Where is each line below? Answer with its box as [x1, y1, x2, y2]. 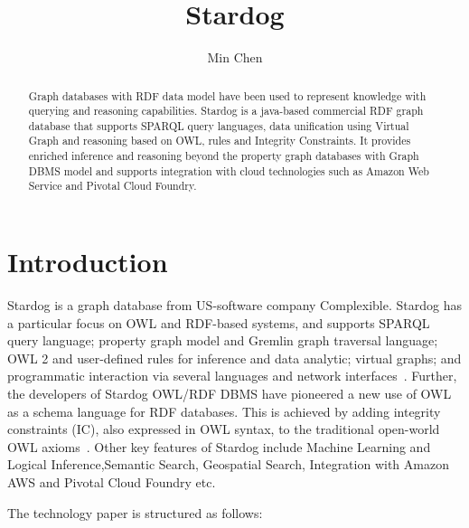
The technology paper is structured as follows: [7, 503, 263, 522]
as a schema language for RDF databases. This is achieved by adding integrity [7, 401, 441, 420]
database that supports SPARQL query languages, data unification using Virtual [28, 118, 409, 133]
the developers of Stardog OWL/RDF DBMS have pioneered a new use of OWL [7, 384, 452, 403]
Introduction [7, 243, 168, 280]
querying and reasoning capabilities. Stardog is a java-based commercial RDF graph [28, 103, 424, 118]
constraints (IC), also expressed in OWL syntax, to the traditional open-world [7, 420, 440, 438]
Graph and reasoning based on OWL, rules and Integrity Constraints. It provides [28, 133, 411, 148]
